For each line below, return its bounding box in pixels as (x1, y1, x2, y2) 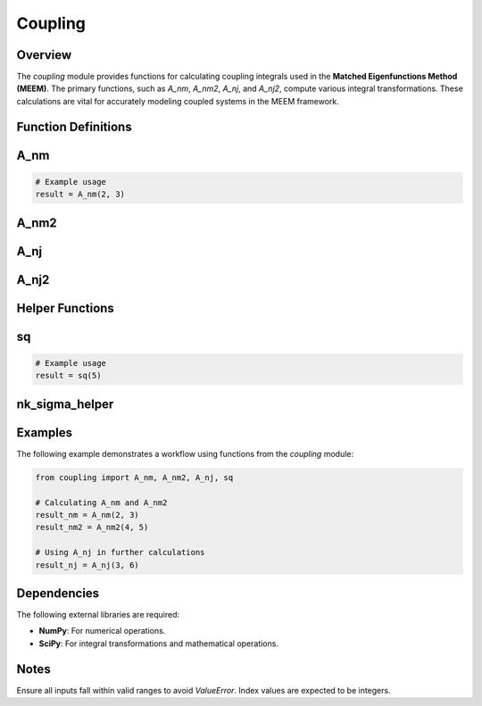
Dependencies (16, 586, 100, 601)
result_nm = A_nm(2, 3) (35, 510, 140, 519)
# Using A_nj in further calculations (35, 547, 205, 558)
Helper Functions (16, 300, 115, 316)
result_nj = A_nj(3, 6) (35, 560, 140, 570)
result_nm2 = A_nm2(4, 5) (35, 522, 149, 533)
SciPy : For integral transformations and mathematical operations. (38, 638, 278, 649)
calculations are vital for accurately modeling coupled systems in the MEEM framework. (16, 96, 339, 106)
